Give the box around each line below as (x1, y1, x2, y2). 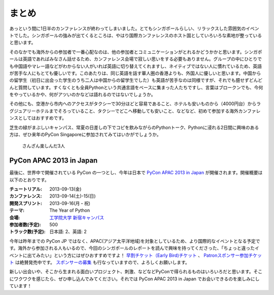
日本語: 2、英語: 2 (49, 228, 87, 235)
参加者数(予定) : (9, 221, 42, 228)
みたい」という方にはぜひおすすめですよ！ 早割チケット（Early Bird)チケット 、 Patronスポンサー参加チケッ (36, 252, 262, 258)
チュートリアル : (9, 186, 43, 192)
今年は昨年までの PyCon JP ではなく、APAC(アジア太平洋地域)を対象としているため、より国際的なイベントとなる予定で (9, 238, 260, 244)
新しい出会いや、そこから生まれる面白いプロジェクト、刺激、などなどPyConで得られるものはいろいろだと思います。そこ (9, 269, 263, 275)
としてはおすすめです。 (18, 115, 67, 121)
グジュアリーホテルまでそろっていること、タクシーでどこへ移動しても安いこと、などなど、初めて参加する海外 (9, 108, 238, 114)
